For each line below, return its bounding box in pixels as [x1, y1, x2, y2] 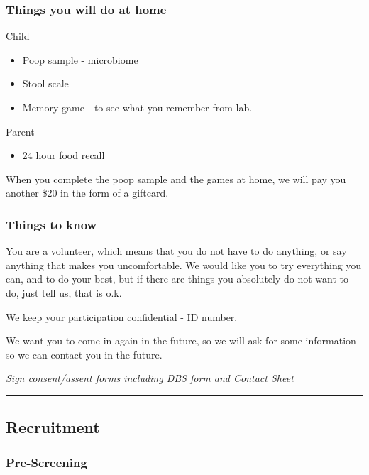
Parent [6, 124, 35, 138]
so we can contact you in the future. [6, 346, 163, 361]
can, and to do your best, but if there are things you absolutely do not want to [6, 271, 348, 286]
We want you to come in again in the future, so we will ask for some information [6, 333, 356, 348]
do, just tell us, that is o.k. [6, 285, 122, 300]
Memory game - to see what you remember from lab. [22, 100, 253, 114]
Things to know [6, 215, 97, 233]
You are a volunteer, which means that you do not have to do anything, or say [6, 244, 347, 258]
